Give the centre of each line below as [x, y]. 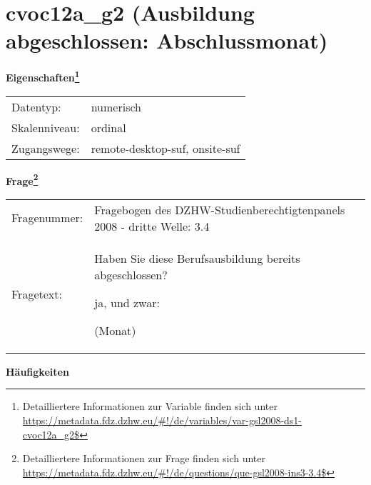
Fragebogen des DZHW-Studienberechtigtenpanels [220, 209]
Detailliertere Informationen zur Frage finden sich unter [144, 458]
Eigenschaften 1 [43, 76]
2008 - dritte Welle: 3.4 [152, 226]
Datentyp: [36, 106]
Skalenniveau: [46, 127]
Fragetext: [37, 294]
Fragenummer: [47, 218]
